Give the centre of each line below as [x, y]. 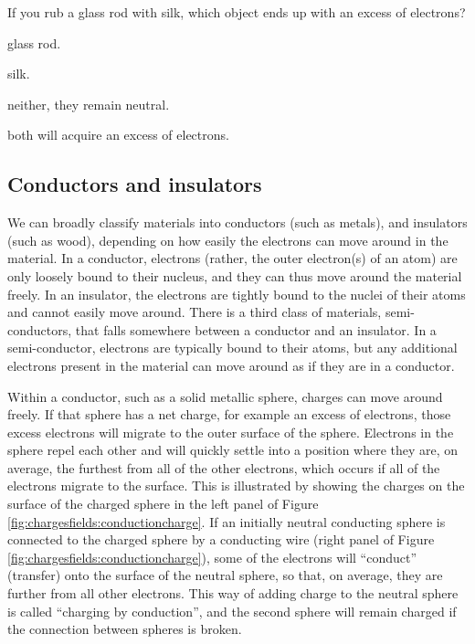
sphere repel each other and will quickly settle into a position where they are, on [233, 450]
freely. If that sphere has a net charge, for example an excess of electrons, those [229, 414]
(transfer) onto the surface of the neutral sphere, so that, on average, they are [225, 575]
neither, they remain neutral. [89, 104]
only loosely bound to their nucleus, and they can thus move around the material [235, 275]
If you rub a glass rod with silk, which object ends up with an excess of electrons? [237, 12]
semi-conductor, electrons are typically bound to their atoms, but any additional [232, 348]
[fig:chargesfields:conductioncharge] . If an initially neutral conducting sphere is [227, 521]
